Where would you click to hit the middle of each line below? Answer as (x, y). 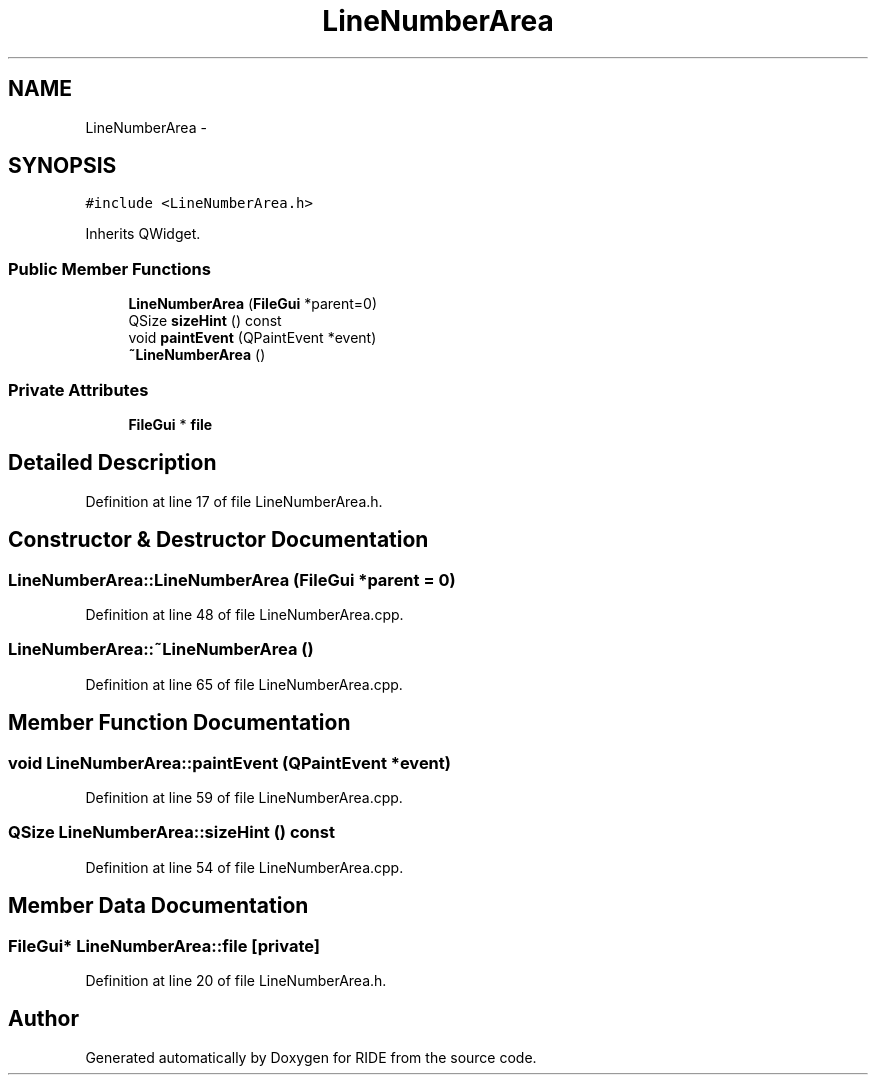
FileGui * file (170, 424)
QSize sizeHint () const (205, 321)
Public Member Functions (109, 268)
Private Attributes (78, 389)
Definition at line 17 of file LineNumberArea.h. (234, 501)
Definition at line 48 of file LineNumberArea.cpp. (244, 614)
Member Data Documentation (158, 906)
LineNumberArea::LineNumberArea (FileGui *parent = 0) (232, 579)
